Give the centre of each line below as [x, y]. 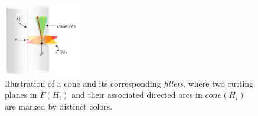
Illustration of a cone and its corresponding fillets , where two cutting [129, 83]
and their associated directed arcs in [137, 95]
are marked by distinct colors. [59, 106]
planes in [21, 95]
